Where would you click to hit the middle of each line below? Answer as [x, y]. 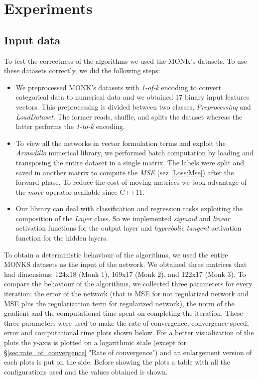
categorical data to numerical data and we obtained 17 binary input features [132, 97]
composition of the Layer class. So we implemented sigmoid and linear [123, 218]
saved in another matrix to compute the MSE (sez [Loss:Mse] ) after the [125, 172]
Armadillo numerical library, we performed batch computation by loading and [134, 153]
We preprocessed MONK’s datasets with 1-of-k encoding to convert [119, 87]
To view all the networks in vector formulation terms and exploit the [121, 143]
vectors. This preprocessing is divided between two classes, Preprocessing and [133, 106]
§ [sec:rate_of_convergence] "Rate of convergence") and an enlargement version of [128, 352]
